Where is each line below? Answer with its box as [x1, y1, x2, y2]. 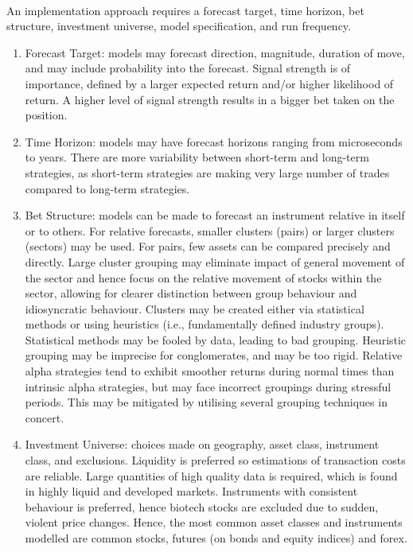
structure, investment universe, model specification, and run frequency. [6, 17, 351, 34]
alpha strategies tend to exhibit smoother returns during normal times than [25, 363, 395, 379]
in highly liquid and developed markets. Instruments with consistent [25, 483, 358, 500]
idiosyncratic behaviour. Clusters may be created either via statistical [25, 300, 364, 317]
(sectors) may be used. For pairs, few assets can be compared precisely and [25, 238, 391, 255]
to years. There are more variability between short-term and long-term [25, 149, 369, 165]
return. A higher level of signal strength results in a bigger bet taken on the [25, 91, 395, 107]
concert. [25, 409, 64, 426]
